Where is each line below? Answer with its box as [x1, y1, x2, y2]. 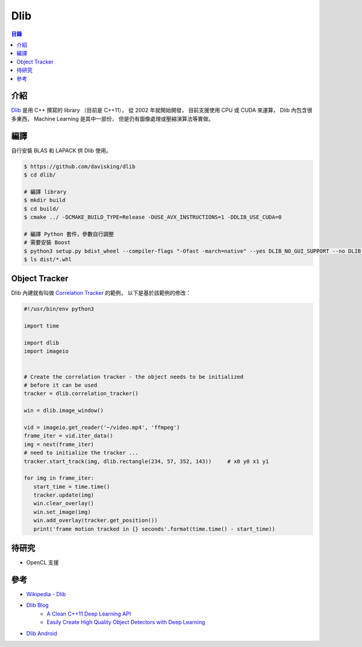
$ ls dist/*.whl [24, 256, 72, 263]
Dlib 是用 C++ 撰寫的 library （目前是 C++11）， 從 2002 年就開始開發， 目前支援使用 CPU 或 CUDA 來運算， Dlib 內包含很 [11, 106, 313, 114]
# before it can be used [24, 381, 98, 388]
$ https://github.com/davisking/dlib [24, 163, 136, 170]
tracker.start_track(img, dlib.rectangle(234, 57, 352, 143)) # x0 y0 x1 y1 [24, 458, 269, 465]
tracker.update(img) [33, 492, 95, 498]
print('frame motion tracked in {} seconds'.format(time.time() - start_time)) [33, 526, 276, 532]
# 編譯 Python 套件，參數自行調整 [24, 230, 114, 237]
